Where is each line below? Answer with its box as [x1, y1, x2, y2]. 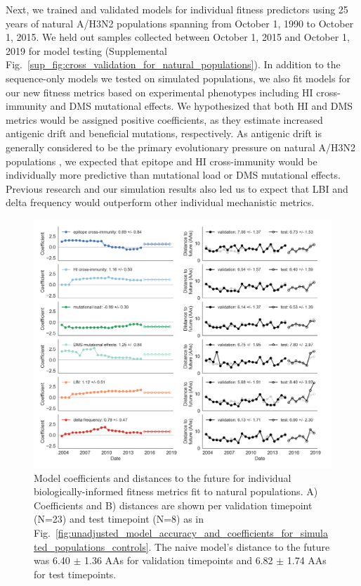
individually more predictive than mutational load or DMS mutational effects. [6, 167, 341, 182]
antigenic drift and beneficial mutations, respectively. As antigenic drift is [6, 126, 322, 141]
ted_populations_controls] [34, 539, 149, 554]
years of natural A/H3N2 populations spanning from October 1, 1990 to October [6, 15, 354, 30]
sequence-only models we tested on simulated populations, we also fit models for [6, 70, 350, 85]
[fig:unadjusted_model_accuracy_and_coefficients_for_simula [55, 526, 329, 540]
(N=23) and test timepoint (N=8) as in [34, 511, 204, 526]
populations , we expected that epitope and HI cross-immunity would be [6, 153, 317, 168]
